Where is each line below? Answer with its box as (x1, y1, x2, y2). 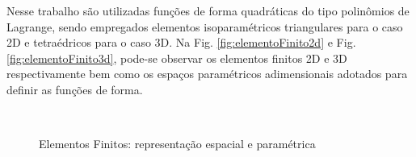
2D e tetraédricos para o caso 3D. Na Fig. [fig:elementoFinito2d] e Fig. (6, 34, 356, 51)
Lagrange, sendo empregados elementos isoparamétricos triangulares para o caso (6, 18, 403, 35)
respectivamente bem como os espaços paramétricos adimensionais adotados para (6, 65, 408, 82)
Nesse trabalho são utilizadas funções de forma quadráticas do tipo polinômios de (6, 2, 410, 19)
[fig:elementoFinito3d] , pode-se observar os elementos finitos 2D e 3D (6, 49, 347, 66)
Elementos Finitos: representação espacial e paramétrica (39, 135, 316, 152)
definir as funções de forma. (6, 81, 143, 97)
